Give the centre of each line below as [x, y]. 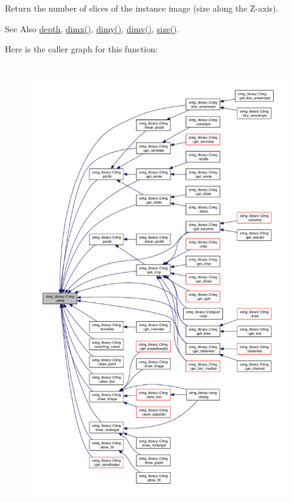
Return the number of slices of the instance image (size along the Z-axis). [142, 8]
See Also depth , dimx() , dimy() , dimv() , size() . [92, 28]
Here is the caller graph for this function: [82, 49]
